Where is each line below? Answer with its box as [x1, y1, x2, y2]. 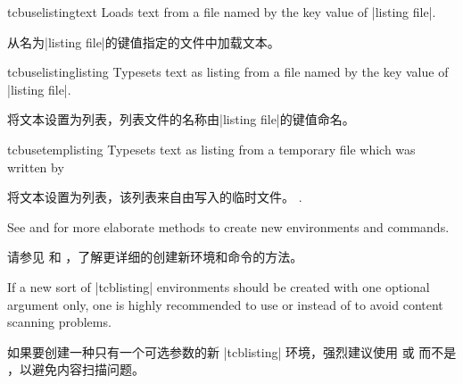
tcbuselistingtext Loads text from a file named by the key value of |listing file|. [7, 3, 436, 21]
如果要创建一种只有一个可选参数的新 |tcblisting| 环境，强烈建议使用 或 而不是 [7, 342, 457, 361]
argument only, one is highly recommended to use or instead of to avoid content [7, 295, 443, 313]
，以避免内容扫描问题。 [7, 360, 145, 379]
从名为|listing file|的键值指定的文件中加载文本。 [7, 32, 280, 51]
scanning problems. [7, 313, 112, 331]
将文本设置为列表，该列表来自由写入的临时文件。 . [7, 188, 302, 206]
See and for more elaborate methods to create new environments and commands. [7, 217, 450, 236]
